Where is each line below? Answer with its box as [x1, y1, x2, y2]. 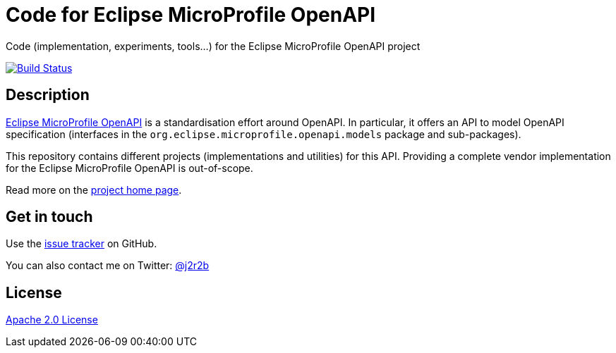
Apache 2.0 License [6, 314, 98, 326]
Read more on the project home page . [6, 183, 182, 196]
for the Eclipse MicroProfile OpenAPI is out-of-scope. [6, 161, 253, 174]
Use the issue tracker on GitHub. [6, 237, 157, 250]
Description [6, 86, 90, 104]
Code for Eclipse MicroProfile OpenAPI [6, 3, 376, 27]
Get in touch [6, 208, 93, 226]
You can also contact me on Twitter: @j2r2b [6, 259, 210, 272]
